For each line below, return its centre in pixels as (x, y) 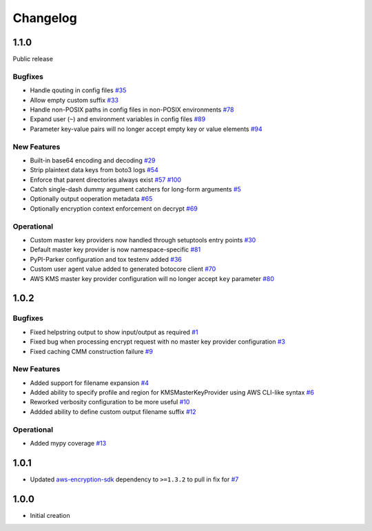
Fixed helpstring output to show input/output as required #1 (114, 332)
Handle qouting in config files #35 (78, 90)
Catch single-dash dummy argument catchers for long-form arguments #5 (135, 189)
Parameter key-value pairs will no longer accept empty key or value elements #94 (146, 129)
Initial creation (50, 515)
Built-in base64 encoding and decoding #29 (93, 160)
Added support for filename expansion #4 (90, 383)
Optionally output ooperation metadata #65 (91, 199)
